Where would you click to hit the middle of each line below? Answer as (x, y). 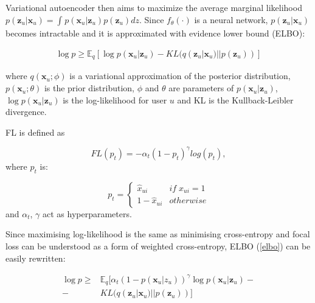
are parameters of (201, 88)
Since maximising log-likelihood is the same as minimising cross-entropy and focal (158, 234)
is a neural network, (231, 19)
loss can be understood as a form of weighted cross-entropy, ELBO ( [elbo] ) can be (158, 246)
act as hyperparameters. (87, 213)
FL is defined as (35, 132)
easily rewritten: (36, 258)
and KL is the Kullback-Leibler (235, 99)
